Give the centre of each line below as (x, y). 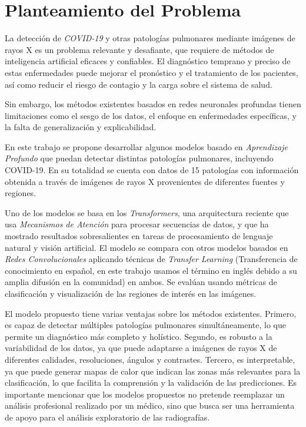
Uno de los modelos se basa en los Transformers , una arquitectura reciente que (147, 212)
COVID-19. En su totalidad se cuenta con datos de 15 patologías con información (152, 170)
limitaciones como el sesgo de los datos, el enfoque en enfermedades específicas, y (151, 115)
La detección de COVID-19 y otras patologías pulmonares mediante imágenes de (150, 38)
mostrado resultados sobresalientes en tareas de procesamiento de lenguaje (139, 236)
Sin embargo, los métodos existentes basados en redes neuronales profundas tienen (153, 104)
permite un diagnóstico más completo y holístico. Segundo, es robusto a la (139, 336)
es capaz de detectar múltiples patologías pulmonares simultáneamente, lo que (145, 325)
